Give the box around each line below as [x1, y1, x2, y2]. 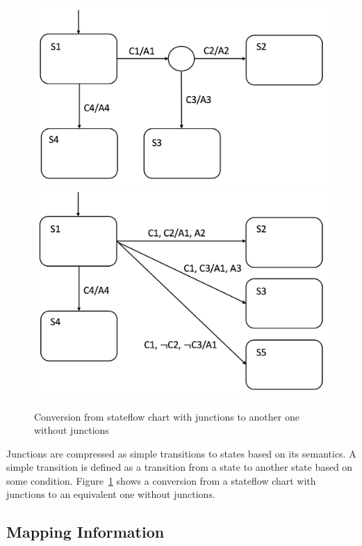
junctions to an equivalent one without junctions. [6, 487, 215, 501]
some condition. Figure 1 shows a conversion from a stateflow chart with [6, 473, 316, 487]
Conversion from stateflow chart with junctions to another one [34, 409, 299, 423]
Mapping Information [6, 521, 165, 543]
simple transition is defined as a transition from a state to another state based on [6, 460, 353, 474]
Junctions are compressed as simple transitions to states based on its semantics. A [6, 446, 356, 460]
